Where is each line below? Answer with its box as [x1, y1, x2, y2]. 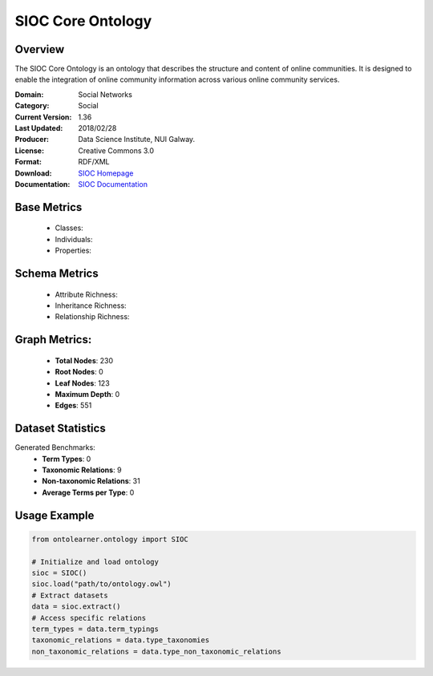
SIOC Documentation [78, 179, 148, 188]
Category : [14, 101, 50, 111]
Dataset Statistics [14, 422, 106, 435]
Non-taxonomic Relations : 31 [42, 476, 140, 486]
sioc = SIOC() [31, 568, 87, 577]
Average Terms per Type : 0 [42, 488, 135, 497]
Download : [14, 168, 52, 178]
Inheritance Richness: [55, 301, 127, 310]
